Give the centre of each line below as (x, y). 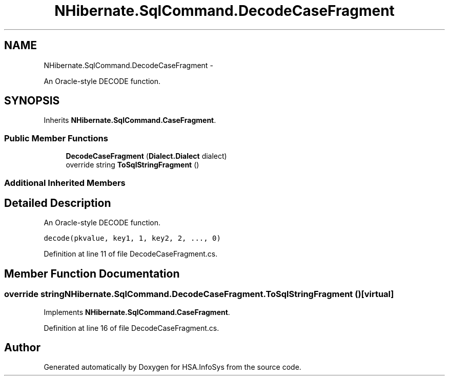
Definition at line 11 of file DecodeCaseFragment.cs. (131, 254)
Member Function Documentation (92, 273)
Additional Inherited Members (65, 183)
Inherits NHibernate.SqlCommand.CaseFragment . (130, 120)
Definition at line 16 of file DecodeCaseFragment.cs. (131, 328)
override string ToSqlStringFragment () (132, 165)
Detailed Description (58, 203)
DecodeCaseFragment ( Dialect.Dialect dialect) (146, 156)
